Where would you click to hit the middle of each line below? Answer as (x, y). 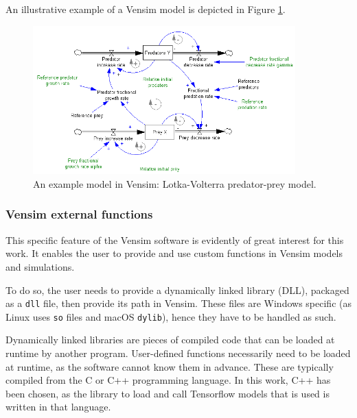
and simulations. (40, 266)
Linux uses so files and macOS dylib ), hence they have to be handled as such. (171, 316)
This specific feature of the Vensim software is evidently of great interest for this (175, 239)
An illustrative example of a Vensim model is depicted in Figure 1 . (146, 9)
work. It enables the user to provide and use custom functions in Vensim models (174, 253)
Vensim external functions (79, 214)
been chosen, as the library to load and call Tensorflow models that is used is (168, 393)
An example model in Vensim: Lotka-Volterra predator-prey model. (175, 183)
